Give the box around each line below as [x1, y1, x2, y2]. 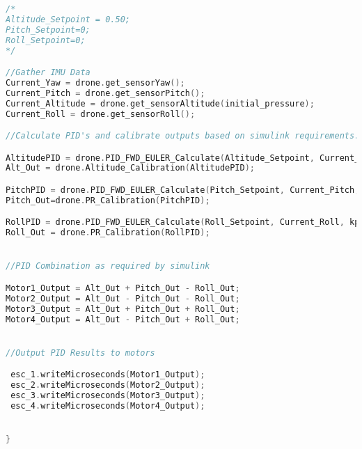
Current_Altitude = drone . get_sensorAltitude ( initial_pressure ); [6, 98, 315, 109]
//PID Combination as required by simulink [6, 261, 210, 271]
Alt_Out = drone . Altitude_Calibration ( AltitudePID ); [6, 163, 255, 173]
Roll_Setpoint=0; [6, 35, 86, 45]
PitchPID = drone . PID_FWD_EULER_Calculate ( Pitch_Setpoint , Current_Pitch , [6, 185, 360, 195]
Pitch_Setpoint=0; [6, 24, 90, 35]
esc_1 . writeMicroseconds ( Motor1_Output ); [10, 370, 205, 380]
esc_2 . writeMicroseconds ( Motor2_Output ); [10, 380, 205, 391]
